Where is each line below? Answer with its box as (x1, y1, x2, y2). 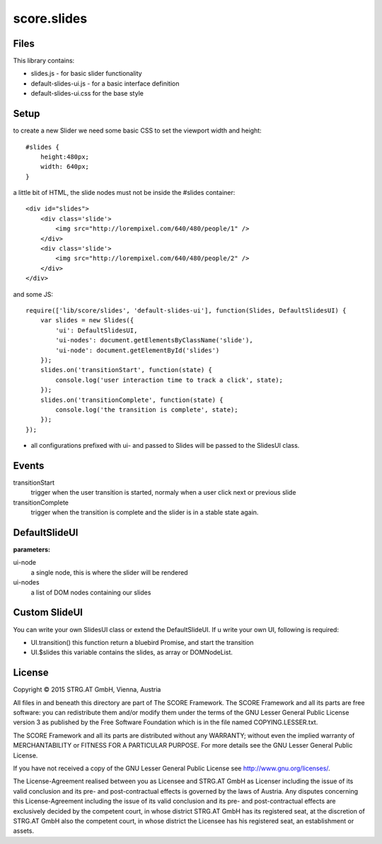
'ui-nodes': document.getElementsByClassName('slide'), (55, 337, 254, 344)
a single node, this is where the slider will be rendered (30, 568, 188, 577)
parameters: (13, 546, 51, 554)
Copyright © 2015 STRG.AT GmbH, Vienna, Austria (13, 685, 161, 694)
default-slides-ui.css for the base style (30, 89, 144, 98)
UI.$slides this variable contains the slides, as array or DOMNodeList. (30, 648, 233, 657)
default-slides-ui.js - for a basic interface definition (30, 79, 180, 88)
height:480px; (40, 152, 90, 161)
